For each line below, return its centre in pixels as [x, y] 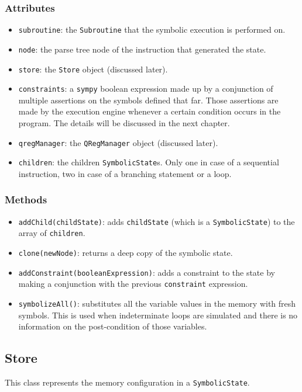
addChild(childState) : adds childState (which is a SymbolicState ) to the [157, 221]
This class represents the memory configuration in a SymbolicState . [127, 382]
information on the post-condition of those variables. [113, 326]
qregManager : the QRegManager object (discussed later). [118, 142]
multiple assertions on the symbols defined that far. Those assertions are [148, 100]
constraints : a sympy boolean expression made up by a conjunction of [146, 89]
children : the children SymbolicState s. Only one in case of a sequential [149, 162]
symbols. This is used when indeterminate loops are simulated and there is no [158, 315]
